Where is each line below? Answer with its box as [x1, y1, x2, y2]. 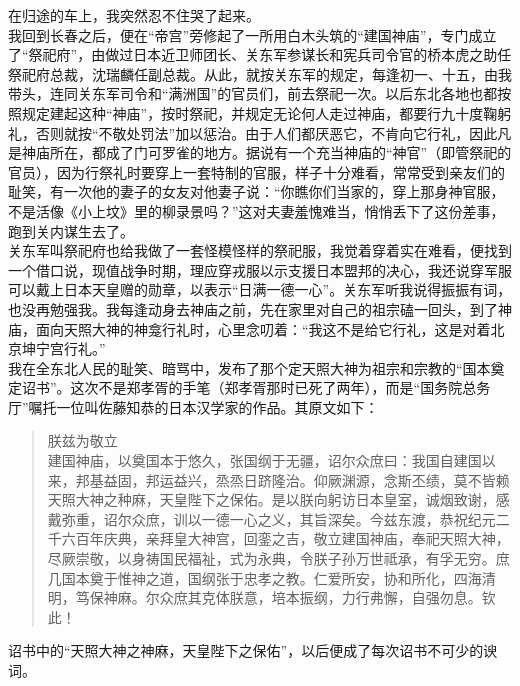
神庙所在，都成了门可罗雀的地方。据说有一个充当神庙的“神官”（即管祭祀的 [21, 142, 512, 163]
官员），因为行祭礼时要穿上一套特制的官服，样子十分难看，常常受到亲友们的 [8, 161, 505, 182]
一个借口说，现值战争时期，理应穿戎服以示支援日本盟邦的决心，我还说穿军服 [8, 259, 512, 280]
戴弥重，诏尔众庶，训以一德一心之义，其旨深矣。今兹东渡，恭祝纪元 [47, 508, 496, 529]
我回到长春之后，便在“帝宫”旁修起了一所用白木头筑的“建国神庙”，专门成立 [8, 24, 497, 45]
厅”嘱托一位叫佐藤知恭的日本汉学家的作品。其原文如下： [8, 396, 379, 417]
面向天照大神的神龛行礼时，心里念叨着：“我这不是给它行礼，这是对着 [35, 318, 491, 339]
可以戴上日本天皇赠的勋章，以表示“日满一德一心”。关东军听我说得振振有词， [8, 279, 512, 300]
